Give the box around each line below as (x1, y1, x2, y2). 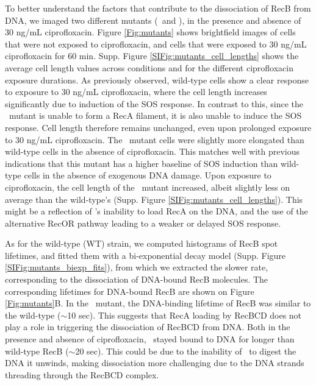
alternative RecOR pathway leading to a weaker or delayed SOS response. (5, 216, 281, 229)
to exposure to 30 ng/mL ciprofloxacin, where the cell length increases (5, 85, 267, 98)
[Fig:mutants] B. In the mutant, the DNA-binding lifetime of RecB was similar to (5, 297, 311, 309)
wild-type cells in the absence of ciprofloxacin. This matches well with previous (5, 145, 300, 158)
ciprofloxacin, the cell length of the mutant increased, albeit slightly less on (5, 180, 290, 193)
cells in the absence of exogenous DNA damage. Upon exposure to (24, 169, 271, 182)
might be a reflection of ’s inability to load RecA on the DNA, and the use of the (5, 205, 308, 217)
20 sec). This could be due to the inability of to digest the (75, 344, 296, 357)
